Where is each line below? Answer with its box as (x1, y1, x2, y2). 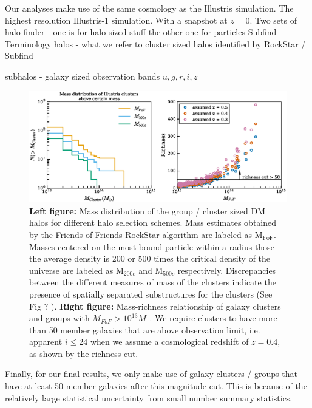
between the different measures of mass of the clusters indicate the (29, 276, 276, 288)
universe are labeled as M (29, 263, 124, 276)
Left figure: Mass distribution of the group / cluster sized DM (29, 204, 266, 217)
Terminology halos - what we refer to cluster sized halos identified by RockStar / (5, 37, 306, 50)
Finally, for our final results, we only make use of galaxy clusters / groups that (5, 367, 297, 380)
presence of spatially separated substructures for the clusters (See (29, 287, 273, 300)
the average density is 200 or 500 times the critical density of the (29, 252, 271, 265)
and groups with (29, 311, 90, 324)
